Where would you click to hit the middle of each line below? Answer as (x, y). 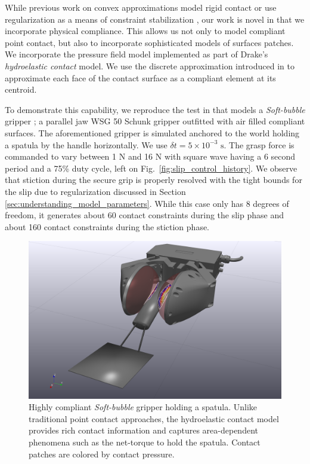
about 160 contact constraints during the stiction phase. (107, 226)
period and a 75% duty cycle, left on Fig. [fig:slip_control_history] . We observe (151, 168)
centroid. (21, 89)
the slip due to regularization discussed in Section (95, 191)
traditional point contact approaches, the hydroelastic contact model (154, 418)
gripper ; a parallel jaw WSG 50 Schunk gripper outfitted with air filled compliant (155, 121)
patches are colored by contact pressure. (102, 454)
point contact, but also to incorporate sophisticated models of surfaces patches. (149, 42)
